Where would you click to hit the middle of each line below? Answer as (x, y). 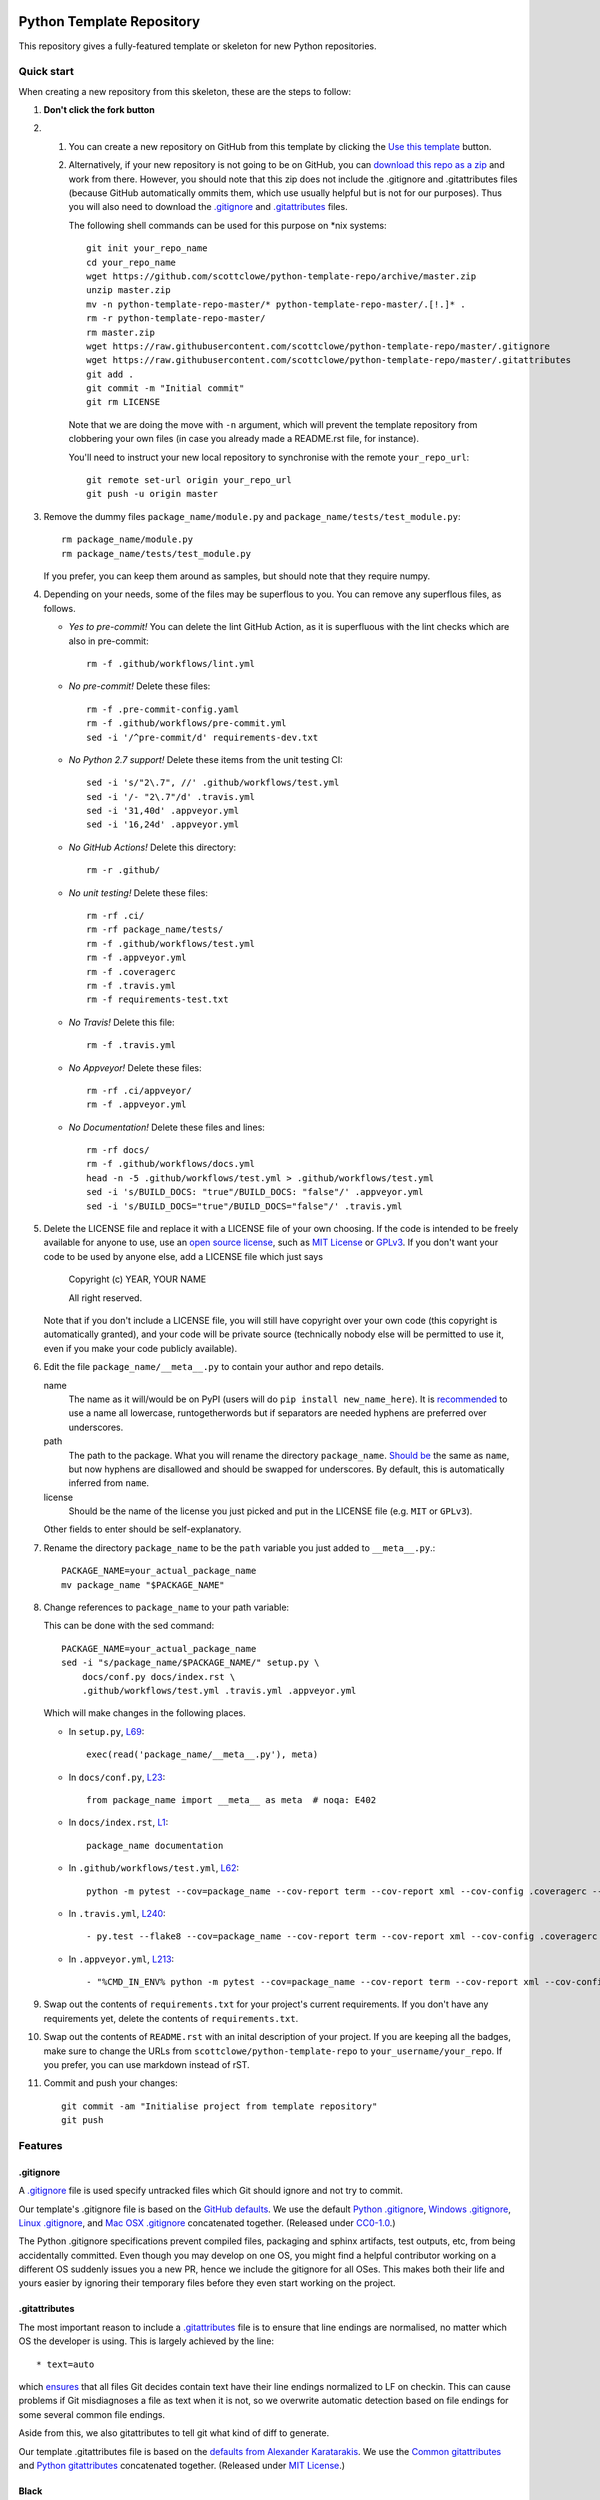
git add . (110, 374)
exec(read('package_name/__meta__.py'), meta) (202, 1754)
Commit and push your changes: (111, 2083)
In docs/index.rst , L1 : (118, 1822)
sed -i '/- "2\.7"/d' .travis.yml (170, 796)
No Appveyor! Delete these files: (135, 1067)
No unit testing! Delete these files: (138, 892)
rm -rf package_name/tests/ (155, 929)
